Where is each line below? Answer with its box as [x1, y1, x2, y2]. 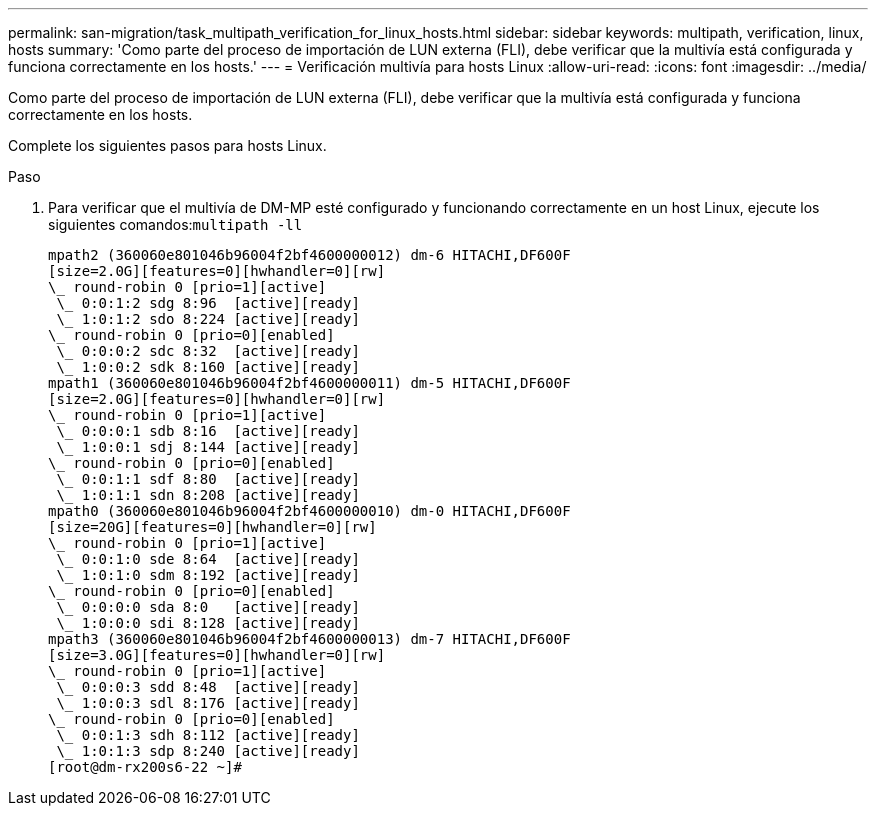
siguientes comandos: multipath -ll [48, 216, 303, 233]
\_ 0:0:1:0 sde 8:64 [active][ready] [56, 551, 360, 567]
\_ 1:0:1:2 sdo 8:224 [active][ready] [56, 311, 360, 327]
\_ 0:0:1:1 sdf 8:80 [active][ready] [56, 471, 360, 487]
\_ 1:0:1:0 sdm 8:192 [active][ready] [56, 567, 360, 583]
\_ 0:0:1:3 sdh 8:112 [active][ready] [56, 727, 360, 743]
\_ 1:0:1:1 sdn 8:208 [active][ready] [56, 487, 360, 503]
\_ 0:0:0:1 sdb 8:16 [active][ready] [56, 423, 360, 439]
